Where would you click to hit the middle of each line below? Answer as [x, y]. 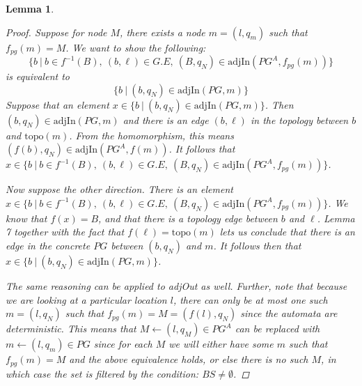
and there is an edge [166, 119]
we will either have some [221, 344]
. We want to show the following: [136, 47]
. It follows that [202, 149]
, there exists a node [163, 32]
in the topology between [299, 119]
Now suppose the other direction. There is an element [119, 189]
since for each [123, 344]
